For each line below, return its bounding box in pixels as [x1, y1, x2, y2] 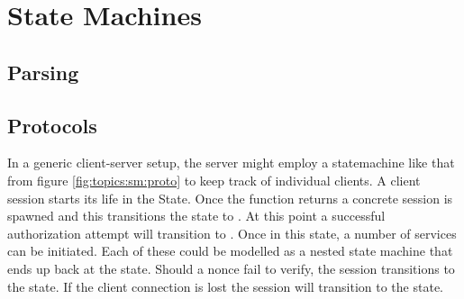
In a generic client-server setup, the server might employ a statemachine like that [7, 153, 455, 172]
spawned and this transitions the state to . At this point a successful [7, 206, 386, 225]
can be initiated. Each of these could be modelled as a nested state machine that [7, 241, 453, 260]
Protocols [7, 111, 97, 139]
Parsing [7, 58, 79, 86]
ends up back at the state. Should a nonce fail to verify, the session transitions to [7, 258, 455, 277]
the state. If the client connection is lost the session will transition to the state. [7, 276, 443, 295]
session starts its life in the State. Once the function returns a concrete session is [7, 188, 453, 207]
